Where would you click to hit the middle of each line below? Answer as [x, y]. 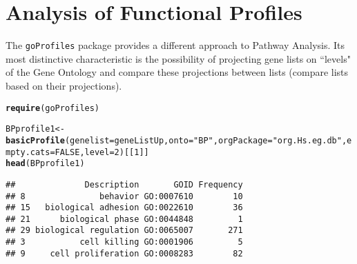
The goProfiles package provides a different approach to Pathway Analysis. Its [175, 45]
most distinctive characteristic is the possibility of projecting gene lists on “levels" [178, 58]
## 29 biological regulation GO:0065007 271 [124, 231]
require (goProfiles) [53, 108]
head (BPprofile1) [45, 164]
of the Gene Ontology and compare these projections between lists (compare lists [177, 72]
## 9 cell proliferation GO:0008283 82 [124, 253]
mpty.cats [28, 152]
